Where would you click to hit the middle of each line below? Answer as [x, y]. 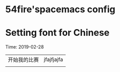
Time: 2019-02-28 [25, 47]
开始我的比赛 [24, 60]
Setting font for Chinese [57, 33]
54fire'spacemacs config [60, 9]
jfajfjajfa [53, 60]
